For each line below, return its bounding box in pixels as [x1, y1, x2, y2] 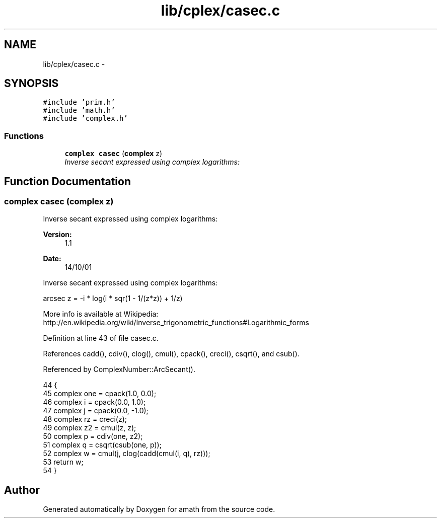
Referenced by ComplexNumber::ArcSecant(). [43, 365, 195, 374]
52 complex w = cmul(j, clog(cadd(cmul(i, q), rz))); [43, 449, 210, 458]
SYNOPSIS [4, 77, 59, 90]
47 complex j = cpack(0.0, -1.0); [43, 406, 149, 415]
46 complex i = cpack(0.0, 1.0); [43, 398, 146, 407]
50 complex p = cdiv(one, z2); [43, 432, 143, 441]
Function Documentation [4, 175, 131, 188]
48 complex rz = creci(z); [43, 415, 127, 424]
